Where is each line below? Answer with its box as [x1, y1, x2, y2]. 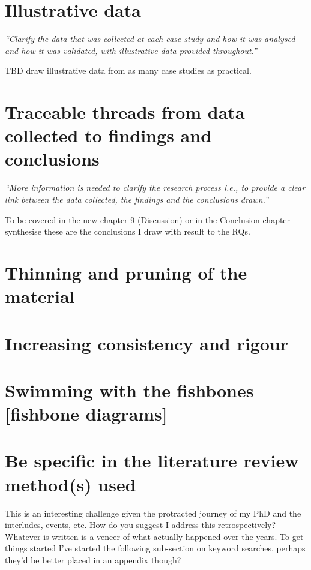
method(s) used [5, 472, 136, 496]
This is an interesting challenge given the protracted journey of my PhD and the [5, 506, 301, 519]
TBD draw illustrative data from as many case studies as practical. [5, 64, 252, 77]
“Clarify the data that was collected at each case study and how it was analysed [5, 32, 295, 45]
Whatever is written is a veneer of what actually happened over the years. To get [5, 530, 304, 542]
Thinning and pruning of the [5, 260, 247, 284]
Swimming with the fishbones [5, 377, 254, 402]
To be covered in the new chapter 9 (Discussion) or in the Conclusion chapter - [5, 213, 296, 226]
